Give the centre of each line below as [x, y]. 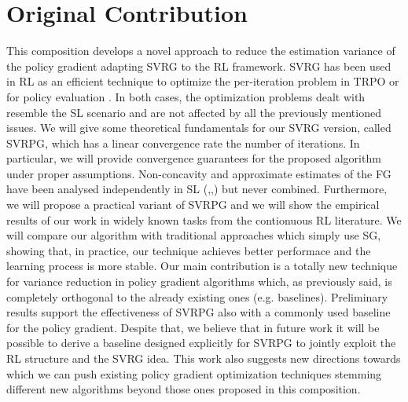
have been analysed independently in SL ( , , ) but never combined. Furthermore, [197, 189]
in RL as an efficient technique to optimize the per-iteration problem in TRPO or [203, 81]
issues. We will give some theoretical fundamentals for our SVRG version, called [199, 128]
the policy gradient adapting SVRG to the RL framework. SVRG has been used [199, 66]
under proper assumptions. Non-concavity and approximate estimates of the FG [199, 173]
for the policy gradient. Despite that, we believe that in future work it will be [193, 327]
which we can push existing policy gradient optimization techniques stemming [194, 373]
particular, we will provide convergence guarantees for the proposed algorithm [194, 158]
